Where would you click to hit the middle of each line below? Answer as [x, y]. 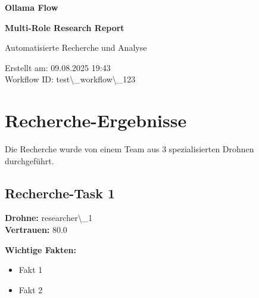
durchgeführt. [29, 160]
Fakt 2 [31, 289]
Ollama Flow [32, 7]
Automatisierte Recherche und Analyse [76, 47]
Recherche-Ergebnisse [96, 120]
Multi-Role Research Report [65, 27]
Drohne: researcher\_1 [49, 218]
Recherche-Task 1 [60, 193]
